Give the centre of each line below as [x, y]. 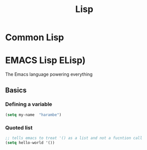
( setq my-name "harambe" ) [33, 115]
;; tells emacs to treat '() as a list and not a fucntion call [74, 138]
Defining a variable [29, 104]
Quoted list [19, 127]
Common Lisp [35, 37]
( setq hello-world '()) [30, 142]
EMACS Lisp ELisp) [45, 60]
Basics [16, 90]
